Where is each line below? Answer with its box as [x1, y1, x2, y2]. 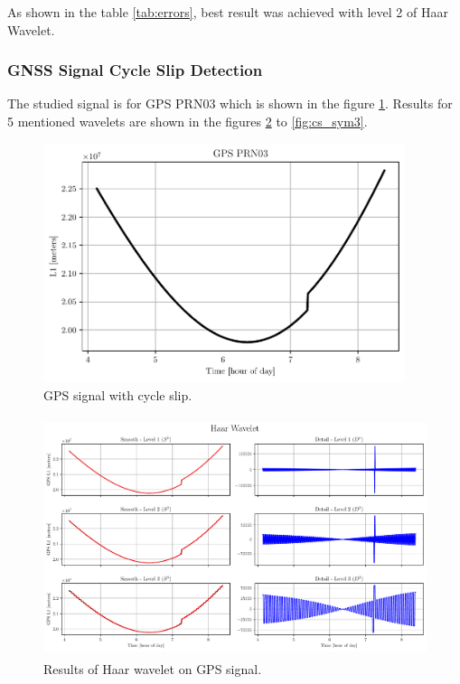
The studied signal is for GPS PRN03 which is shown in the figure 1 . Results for [7, 94, 453, 113]
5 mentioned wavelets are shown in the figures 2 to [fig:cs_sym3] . [7, 112, 368, 130]
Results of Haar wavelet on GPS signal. [43, 659, 262, 678]
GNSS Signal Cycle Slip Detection [7, 59, 263, 81]
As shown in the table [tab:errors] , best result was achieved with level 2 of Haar [7, 3, 448, 21]
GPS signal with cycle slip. [43, 385, 192, 404]
